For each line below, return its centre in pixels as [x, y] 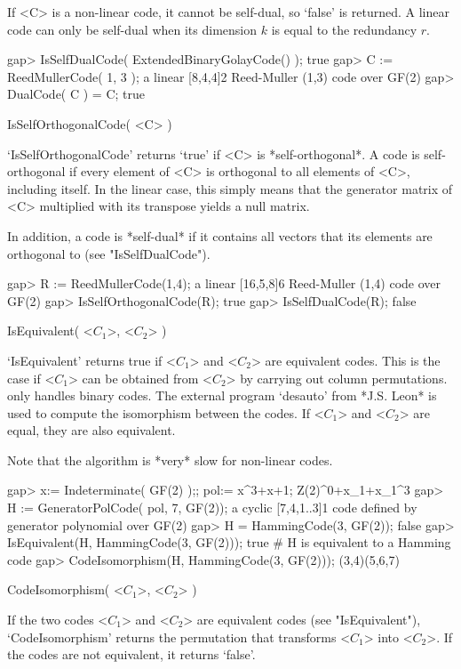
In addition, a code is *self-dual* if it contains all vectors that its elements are [220, 235]
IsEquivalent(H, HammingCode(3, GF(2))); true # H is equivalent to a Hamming [229, 542]
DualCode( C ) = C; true [76, 94]
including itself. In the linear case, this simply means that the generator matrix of [230, 188]
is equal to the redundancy [344, 29]
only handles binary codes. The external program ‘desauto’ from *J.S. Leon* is [222, 395]
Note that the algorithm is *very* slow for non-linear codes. [170, 459]
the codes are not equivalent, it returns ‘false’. [131, 654]
